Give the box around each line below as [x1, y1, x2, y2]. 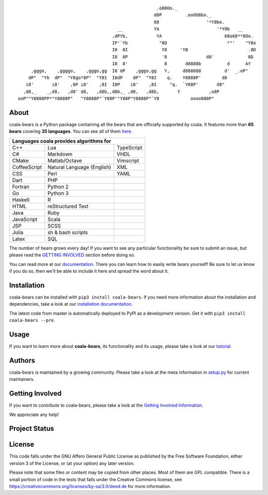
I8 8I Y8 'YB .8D [112, 47, 257, 53]
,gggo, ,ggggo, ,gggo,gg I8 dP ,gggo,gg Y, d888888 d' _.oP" [31, 68, 248, 74]
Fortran [12, 183, 30, 190]
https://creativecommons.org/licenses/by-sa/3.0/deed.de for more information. [9, 484, 171, 489]
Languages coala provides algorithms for [12, 137, 111, 144]
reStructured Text [47, 203, 89, 210]
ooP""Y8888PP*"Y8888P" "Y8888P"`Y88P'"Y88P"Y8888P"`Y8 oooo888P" [18, 96, 214, 101]
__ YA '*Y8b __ [117, 26, 243, 32]
